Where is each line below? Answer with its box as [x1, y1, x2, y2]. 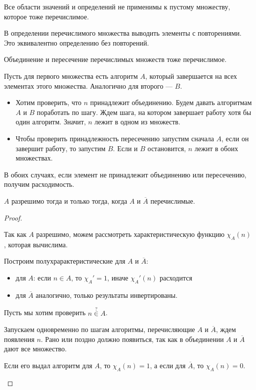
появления [4, 334, 35, 344]
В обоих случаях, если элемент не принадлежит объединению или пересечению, [4, 169, 247, 179]
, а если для [150, 360, 186, 371]
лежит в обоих [194, 143, 238, 153]
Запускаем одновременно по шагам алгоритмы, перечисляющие [4, 324, 195, 334]
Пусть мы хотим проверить [4, 307, 86, 318]
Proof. [4, 212, 22, 223]
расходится [159, 273, 192, 283]
